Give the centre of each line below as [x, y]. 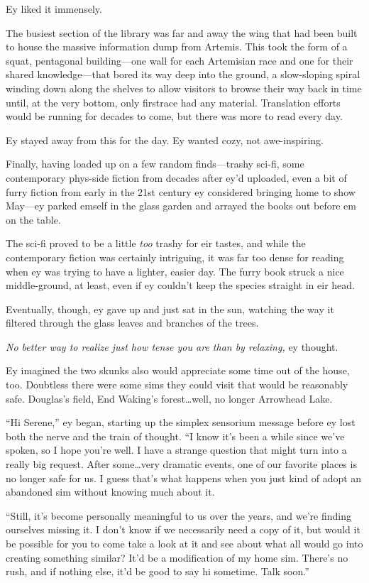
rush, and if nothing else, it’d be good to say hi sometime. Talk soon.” [158, 571]
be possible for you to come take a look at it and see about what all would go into [184, 543]
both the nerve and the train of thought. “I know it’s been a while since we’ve [175, 436]
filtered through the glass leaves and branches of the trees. [132, 323]
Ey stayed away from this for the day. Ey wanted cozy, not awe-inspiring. [165, 140]
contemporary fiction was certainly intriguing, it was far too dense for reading [175, 257]
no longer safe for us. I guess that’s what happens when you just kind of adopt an [184, 478]
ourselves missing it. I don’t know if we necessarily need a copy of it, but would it [183, 529]
